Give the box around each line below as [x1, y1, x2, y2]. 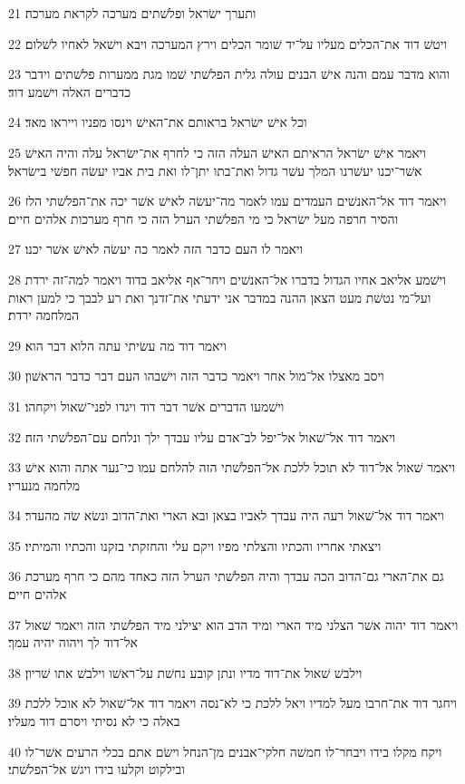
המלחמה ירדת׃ [8, 305, 80, 324]
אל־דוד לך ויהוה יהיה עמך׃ [8, 633, 138, 652]
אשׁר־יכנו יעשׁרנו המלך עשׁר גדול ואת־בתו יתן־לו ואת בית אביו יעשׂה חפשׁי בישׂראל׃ [8, 160, 422, 179]
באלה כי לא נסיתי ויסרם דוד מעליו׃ [8, 711, 180, 731]
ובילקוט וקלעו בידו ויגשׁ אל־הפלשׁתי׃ [8, 760, 185, 779]
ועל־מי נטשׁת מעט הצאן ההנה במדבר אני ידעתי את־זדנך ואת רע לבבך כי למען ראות [8, 287, 431, 306]
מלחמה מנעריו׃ [8, 475, 81, 494]
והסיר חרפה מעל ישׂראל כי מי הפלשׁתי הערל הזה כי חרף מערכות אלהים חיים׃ [8, 208, 399, 227]
